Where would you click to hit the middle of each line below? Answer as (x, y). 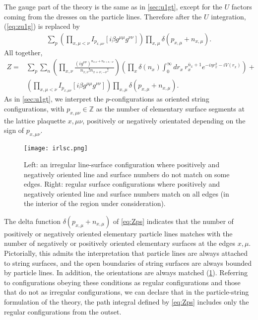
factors (242, 6)
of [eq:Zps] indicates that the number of (173, 221)
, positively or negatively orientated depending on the (164, 120)
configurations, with (34, 109)
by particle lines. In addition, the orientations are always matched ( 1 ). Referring (126, 272)
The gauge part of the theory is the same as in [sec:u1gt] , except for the (113, 6)
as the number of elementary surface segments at (170, 109)
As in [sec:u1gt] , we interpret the (54, 99)
